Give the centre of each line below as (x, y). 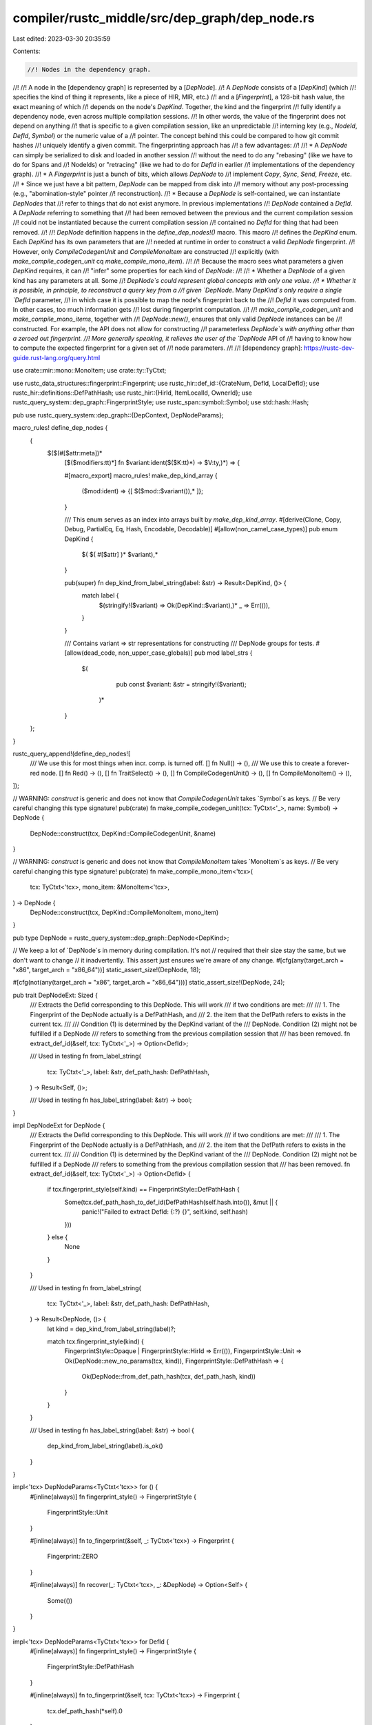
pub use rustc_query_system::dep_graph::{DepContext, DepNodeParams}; (118, 415)
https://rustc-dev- (329, 348)
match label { (101, 595)
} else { (58, 1237)
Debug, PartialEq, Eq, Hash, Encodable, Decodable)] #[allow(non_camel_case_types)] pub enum (201, 529)
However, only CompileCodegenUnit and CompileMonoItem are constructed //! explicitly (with (146, 251)
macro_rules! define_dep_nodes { (60, 428)
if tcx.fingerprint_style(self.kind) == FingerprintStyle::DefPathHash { (144, 1190)
